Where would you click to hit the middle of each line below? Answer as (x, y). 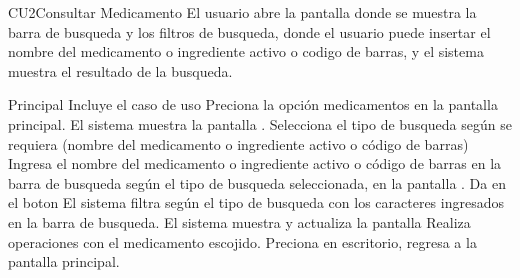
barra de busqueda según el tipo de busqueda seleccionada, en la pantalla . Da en (257, 182)
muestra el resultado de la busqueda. (120, 70)
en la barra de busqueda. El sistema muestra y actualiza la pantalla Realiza (239, 221)
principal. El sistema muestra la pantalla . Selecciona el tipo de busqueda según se (260, 123)
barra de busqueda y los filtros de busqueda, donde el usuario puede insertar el (249, 31)
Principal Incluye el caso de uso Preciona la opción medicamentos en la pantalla (253, 104)
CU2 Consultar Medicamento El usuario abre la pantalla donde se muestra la (242, 12)
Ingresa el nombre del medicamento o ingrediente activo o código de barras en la (255, 163)
